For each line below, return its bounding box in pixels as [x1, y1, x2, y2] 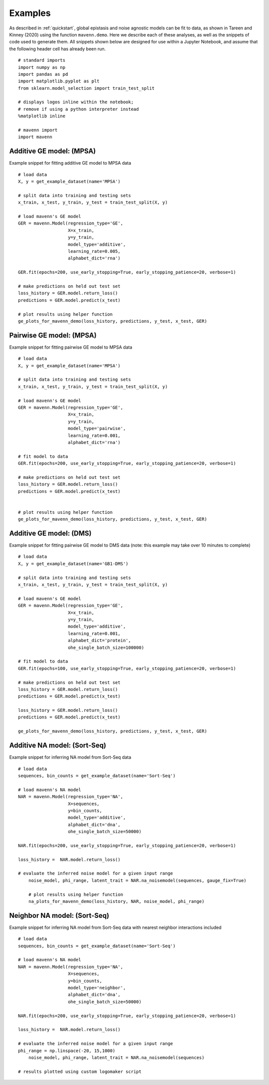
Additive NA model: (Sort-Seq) [9, 741, 107, 750]
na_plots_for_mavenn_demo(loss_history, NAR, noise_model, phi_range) [28, 898, 205, 904]
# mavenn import [18, 127, 58, 133]
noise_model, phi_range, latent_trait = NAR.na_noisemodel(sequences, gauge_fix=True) [28, 877, 247, 883]
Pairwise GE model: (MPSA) [9, 331, 97, 339]
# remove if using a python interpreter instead [18, 106, 139, 112]
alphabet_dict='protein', [68, 638, 132, 644]
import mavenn [18, 134, 52, 140]
